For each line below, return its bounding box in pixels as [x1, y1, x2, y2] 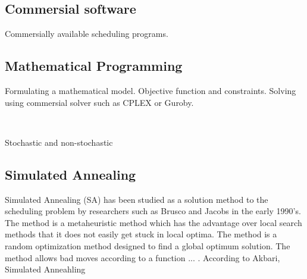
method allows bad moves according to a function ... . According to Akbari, [5, 251, 280, 264]
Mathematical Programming [5, 57, 183, 75]
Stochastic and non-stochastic [5, 136, 113, 148]
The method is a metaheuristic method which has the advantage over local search [5, 216, 302, 228]
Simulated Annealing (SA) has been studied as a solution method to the [5, 193, 268, 205]
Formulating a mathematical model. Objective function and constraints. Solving [5, 84, 296, 96]
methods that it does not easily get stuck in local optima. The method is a [5, 228, 277, 240]
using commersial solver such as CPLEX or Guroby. [5, 96, 194, 108]
